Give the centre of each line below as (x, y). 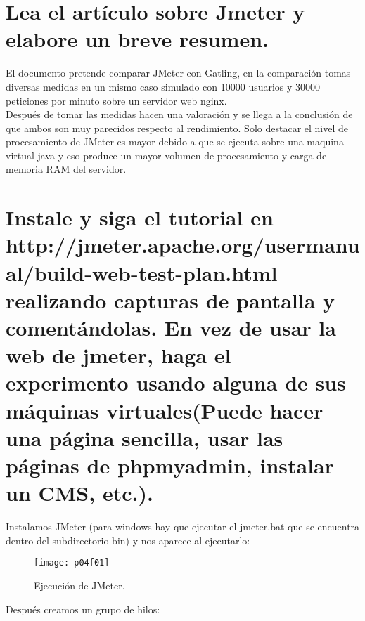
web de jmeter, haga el (119, 355)
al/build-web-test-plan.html (142, 272)
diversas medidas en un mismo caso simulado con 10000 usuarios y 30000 (163, 86)
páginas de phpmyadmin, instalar (170, 465)
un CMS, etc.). (79, 493)
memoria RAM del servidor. (66, 169)
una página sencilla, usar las (145, 437)
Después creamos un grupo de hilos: (83, 609)
